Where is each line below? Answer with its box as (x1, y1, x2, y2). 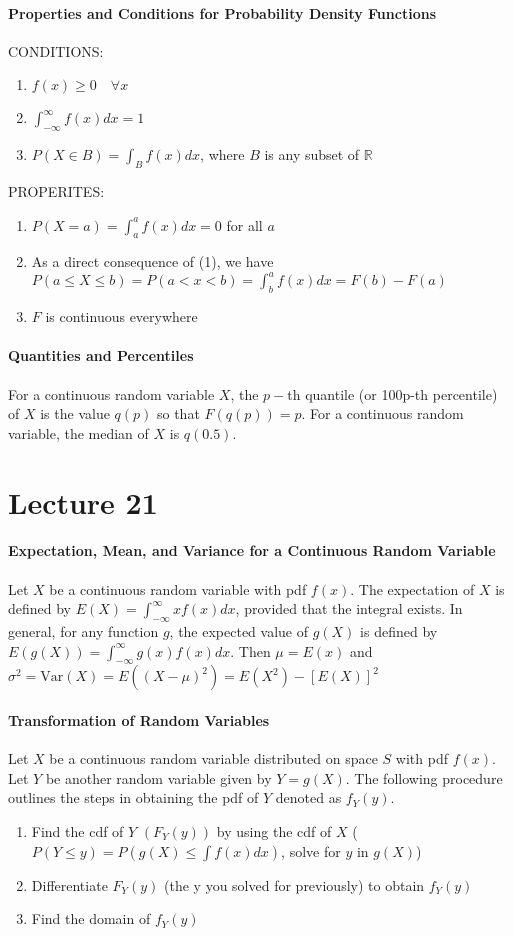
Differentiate (31, 874, 108, 895)
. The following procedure (345, 767, 503, 788)
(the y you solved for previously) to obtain (164, 874, 425, 895)
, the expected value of (169, 621, 309, 641)
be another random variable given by (45, 767, 272, 788)
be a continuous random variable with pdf (49, 578, 307, 599)
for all (226, 214, 263, 235)
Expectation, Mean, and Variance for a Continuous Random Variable (8, 540, 496, 561)
